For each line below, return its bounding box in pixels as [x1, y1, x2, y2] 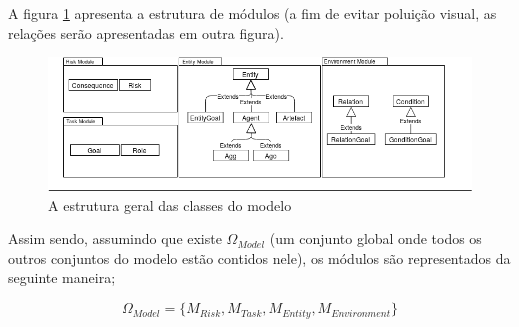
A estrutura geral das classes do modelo [48, 194, 292, 215]
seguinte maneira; [8, 267, 116, 288]
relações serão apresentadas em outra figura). [8, 22, 284, 43]
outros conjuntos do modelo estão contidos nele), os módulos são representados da [8, 247, 511, 268]
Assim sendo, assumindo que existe [8, 228, 222, 249]
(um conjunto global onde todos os [269, 228, 482, 249]
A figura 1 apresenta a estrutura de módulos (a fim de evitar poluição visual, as [8, 3, 497, 23]
